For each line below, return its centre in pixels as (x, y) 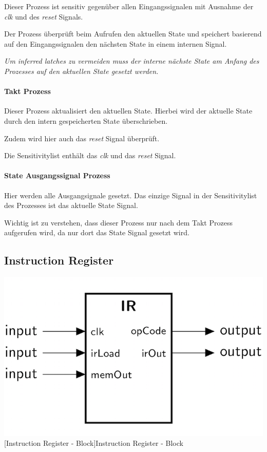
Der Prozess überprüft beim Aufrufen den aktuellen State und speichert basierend (133, 34)
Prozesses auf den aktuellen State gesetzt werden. (81, 71)
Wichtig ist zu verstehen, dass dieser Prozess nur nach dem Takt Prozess (118, 222)
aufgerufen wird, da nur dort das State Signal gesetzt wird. (97, 232)
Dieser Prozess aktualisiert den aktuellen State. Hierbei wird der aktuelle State (128, 111)
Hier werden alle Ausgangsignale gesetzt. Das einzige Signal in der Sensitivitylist (131, 195)
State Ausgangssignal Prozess (57, 175)
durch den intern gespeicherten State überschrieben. (86, 120)
